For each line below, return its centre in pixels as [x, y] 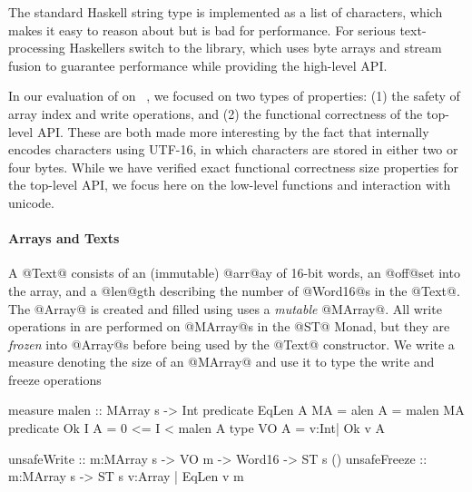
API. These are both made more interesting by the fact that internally [233, 131]
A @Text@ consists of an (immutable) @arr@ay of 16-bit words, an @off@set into [234, 273]
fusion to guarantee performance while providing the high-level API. [198, 65]
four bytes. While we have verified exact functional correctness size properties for [234, 167]
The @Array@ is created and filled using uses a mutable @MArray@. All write [225, 308]
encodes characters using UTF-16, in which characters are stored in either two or [233, 149]
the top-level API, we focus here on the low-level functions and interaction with [230, 185]
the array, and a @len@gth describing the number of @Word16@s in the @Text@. [234, 290]
